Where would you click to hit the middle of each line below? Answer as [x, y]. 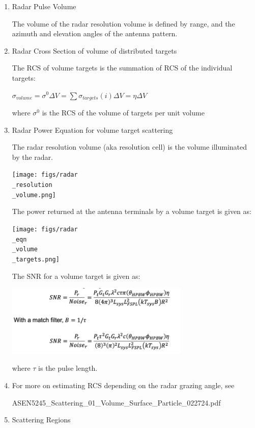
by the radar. [33, 157]
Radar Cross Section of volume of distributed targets [94, 50]
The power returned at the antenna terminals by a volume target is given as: [132, 211]
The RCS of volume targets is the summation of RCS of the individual [122, 68]
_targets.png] [36, 259]
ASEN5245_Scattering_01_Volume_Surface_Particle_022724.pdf [116, 402]
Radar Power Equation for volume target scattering [92, 129]
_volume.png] [34, 195]
